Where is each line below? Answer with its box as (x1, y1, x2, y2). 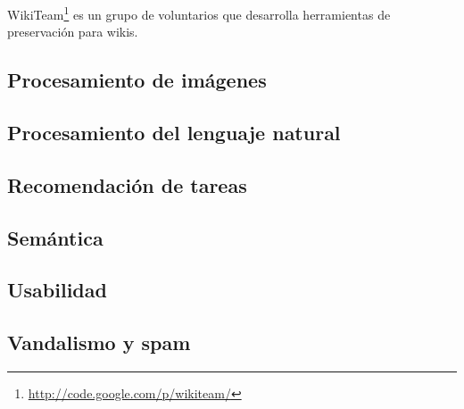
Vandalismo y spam (7, 329, 191, 356)
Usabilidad (7, 276, 107, 304)
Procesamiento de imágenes (7, 66, 267, 94)
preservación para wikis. (7, 22, 138, 41)
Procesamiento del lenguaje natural (7, 119, 341, 146)
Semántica (7, 223, 104, 251)
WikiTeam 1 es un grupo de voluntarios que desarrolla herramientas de (7, 3, 391, 23)
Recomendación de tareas (7, 171, 247, 198)
